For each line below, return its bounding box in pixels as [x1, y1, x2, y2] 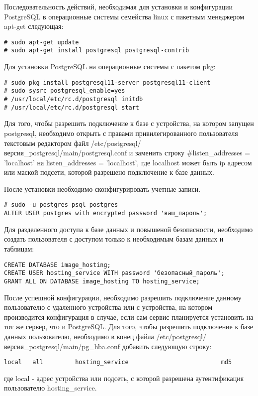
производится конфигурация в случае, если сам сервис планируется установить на [4, 311, 254, 322]
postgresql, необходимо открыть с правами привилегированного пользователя [4, 128, 238, 138]
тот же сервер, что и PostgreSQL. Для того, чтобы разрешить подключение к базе [4, 321, 254, 332]
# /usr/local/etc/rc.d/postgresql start [4, 104, 140, 111]
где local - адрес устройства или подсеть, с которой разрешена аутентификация [4, 373, 244, 383]
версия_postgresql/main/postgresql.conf [4, 147, 127, 158]
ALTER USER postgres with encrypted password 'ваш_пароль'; [4, 210, 207, 217]
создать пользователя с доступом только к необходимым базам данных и [4, 234, 224, 244]
